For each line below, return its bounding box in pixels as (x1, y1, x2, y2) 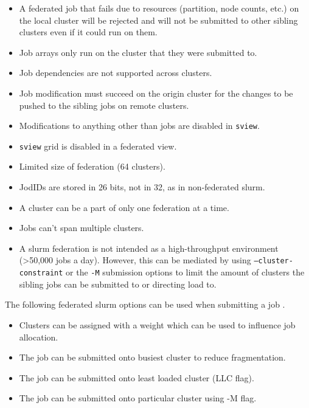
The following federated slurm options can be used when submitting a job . (5, 298, 285, 311)
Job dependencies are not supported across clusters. (19, 66, 212, 79)
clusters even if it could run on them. (19, 26, 158, 38)
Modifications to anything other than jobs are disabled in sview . (19, 119, 260, 132)
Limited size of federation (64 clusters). (19, 160, 165, 173)
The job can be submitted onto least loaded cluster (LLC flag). (19, 371, 254, 384)
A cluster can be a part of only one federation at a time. (19, 201, 229, 213)
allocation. (19, 330, 58, 343)
